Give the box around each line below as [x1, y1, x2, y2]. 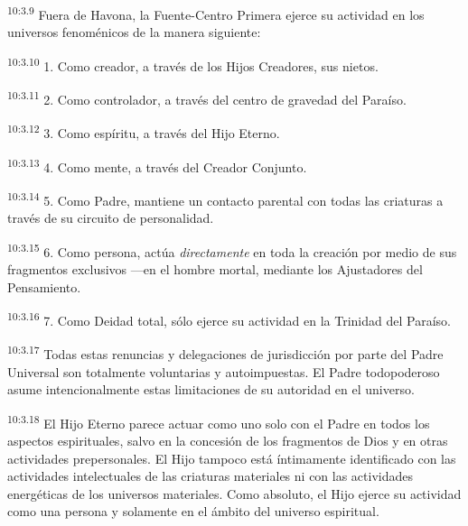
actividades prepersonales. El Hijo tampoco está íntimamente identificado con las [7, 448, 456, 467]
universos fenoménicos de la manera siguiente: [7, 23, 261, 42]
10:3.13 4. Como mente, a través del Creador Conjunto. [7, 154, 307, 176]
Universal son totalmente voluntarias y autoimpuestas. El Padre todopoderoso [7, 362, 440, 381]
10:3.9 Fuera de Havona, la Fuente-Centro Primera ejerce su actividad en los [7, 3, 425, 23]
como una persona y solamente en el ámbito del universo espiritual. [7, 502, 379, 521]
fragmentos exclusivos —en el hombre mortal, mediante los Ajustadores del [7, 259, 423, 278]
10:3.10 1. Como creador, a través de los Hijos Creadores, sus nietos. [7, 53, 379, 75]
